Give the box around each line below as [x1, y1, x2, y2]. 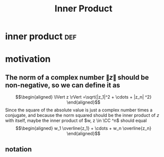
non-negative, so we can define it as [5, 81, 120, 89]
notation [5, 145, 32, 154]
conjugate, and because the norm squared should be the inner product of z [5, 112, 160, 118]
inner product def [5, 31, 77, 42]
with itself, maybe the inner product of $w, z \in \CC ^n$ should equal [5, 117, 147, 124]
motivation [5, 53, 51, 65]
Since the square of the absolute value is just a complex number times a [5, 107, 153, 113]
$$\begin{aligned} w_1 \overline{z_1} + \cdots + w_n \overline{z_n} [15, 125, 152, 131]
